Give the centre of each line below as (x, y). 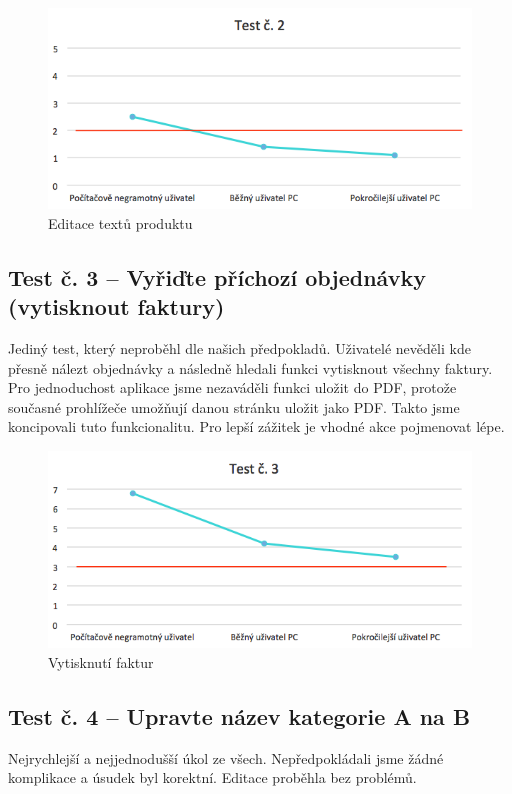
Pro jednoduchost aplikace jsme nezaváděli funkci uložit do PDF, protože (232, 387)
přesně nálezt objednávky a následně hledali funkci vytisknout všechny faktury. (250, 367)
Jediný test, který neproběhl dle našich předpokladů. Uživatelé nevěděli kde (239, 348)
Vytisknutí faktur (101, 661)
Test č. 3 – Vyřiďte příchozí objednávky (217, 276)
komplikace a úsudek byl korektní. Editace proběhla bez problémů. (212, 777)
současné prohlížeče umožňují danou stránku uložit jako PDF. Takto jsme (234, 406)
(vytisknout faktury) (116, 306)
